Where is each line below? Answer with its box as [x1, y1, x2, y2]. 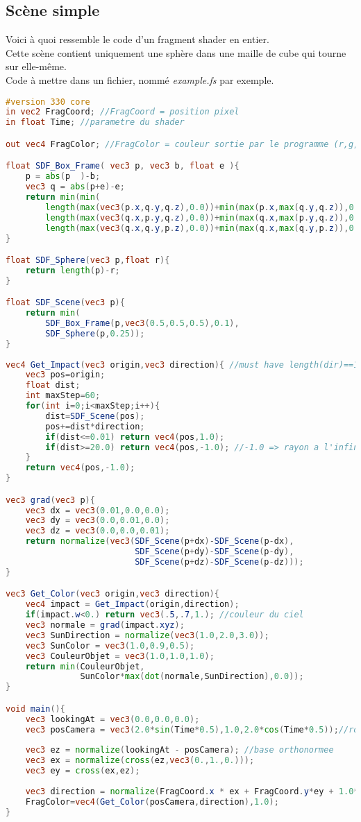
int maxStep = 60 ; [25, 391, 101, 401]
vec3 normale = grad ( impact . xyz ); [25, 620, 185, 631]
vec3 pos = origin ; [25, 370, 106, 380]
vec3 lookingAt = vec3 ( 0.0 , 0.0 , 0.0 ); [25, 714, 200, 724]
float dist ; [25, 380, 81, 391]
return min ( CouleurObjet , [25, 661, 145, 671]
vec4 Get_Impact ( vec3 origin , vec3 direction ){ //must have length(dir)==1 [6, 359, 359, 370]
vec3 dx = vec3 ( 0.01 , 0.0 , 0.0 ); [25, 505, 170, 515]
